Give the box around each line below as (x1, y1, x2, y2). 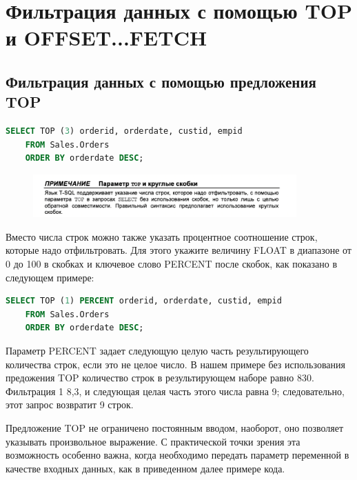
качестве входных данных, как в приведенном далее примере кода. (6, 461, 285, 475)
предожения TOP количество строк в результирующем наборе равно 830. (6, 370, 314, 385)
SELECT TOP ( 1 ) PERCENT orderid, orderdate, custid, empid (6, 296, 282, 306)
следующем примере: (6, 270, 94, 284)
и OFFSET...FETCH (6, 23, 207, 52)
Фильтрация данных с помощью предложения (6, 70, 316, 92)
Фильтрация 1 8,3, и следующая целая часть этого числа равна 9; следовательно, (6, 383, 345, 398)
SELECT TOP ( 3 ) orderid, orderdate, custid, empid (6, 126, 243, 137)
